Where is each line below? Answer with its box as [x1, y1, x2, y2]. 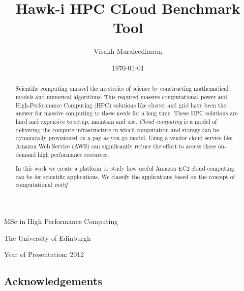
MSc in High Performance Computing [4, 216, 118, 226]
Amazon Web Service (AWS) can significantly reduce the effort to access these [15, 142, 216, 150]
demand [15, 150, 36, 158]
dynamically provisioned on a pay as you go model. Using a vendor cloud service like [15, 134, 233, 142]
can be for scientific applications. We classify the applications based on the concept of [15, 172, 235, 181]
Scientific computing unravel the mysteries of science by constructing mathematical [15, 84, 229, 93]
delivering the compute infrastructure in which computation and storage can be [15, 125, 219, 134]
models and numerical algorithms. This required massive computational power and [15, 92, 227, 101]
